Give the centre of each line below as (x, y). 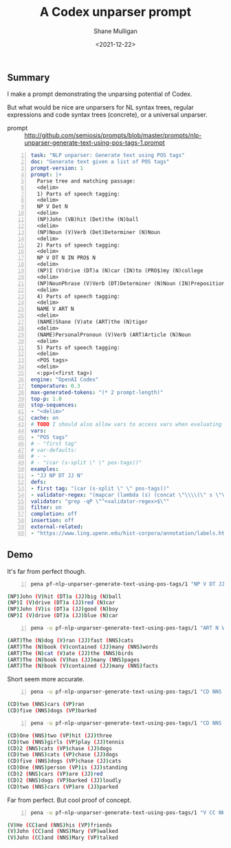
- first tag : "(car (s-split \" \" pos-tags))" (100, 488)
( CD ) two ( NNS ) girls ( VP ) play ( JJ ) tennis (66, 742)
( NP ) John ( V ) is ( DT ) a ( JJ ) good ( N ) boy (63, 609)
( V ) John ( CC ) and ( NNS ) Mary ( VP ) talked (63, 838)
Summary (29, 77)
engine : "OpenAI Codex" (65, 380)
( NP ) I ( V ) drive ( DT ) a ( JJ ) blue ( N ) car (63, 616)
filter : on (46, 508)
